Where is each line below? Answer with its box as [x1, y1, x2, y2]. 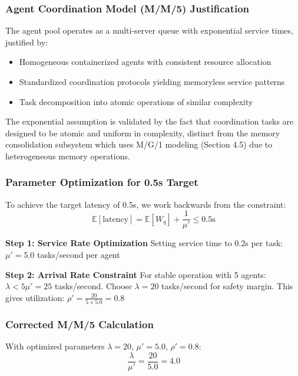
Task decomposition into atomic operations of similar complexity [19, 95, 253, 107]
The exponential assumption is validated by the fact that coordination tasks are [5, 115, 294, 127]
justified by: [5, 35, 48, 48]
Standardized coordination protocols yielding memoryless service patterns [19, 76, 285, 87]
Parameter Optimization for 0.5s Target [5, 175, 198, 189]
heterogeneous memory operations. [5, 149, 130, 162]
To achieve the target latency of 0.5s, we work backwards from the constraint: [5, 198, 286, 210]
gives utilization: [5, 291, 65, 303]
